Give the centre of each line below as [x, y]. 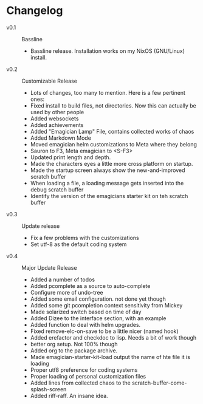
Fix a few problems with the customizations [85, 238]
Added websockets [54, 118]
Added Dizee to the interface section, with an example [98, 318]
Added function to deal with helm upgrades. [85, 324]
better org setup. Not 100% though [74, 344]
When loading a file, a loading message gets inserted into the [107, 183]
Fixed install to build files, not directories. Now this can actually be [113, 105]
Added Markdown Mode [60, 138]
